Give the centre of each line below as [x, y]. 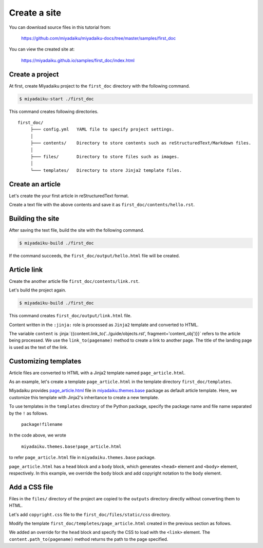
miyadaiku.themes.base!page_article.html [71, 446]
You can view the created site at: [42, 49]
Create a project [34, 74]
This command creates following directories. [54, 111]
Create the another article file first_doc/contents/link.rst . [74, 281]
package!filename [42, 424]
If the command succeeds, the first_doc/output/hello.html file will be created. [94, 256]
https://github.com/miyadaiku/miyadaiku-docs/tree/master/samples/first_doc [99, 38]
